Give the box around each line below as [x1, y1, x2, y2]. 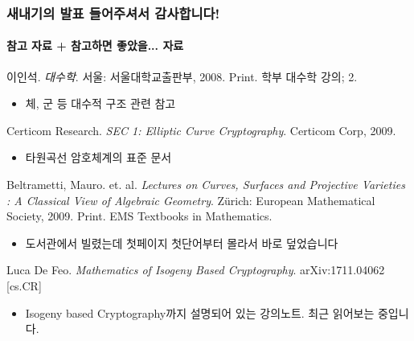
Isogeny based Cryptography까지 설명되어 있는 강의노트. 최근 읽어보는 [25, 304, 375, 321]
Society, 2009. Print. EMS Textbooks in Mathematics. [6, 207, 273, 224]
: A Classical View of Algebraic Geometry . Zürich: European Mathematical [6, 191, 375, 208]
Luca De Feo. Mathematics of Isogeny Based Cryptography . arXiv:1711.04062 [6, 261, 385, 278]
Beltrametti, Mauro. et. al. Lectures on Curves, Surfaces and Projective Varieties [6, 176, 405, 193]
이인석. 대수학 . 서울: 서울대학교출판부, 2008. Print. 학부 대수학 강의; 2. [6, 68, 358, 84]
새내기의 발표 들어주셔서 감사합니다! [6, 2, 220, 23]
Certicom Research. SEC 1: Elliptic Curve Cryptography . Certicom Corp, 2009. [6, 121, 396, 138]
